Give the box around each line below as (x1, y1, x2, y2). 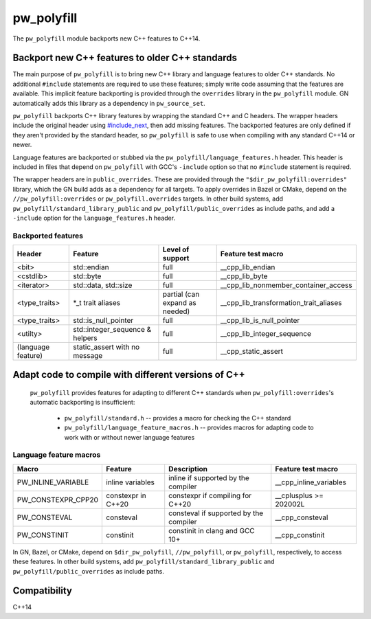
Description (168, 464, 208, 473)
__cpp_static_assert (220, 347, 284, 357)
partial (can (162, 289, 200, 299)
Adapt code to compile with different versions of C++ (12, 369, 245, 381)
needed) (162, 306, 190, 316)
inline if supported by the (168, 473, 250, 482)
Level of (162, 245, 190, 254)
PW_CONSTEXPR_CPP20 (16, 495, 99, 504)
